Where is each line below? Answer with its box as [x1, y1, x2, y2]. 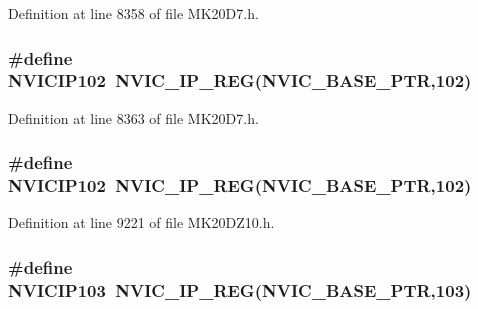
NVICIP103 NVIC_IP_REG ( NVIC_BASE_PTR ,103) [8, 277, 472, 302]
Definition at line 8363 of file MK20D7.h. [8, 107, 259, 128]
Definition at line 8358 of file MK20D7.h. [8, 3, 259, 23]
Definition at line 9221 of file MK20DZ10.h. [8, 212, 275, 233]
